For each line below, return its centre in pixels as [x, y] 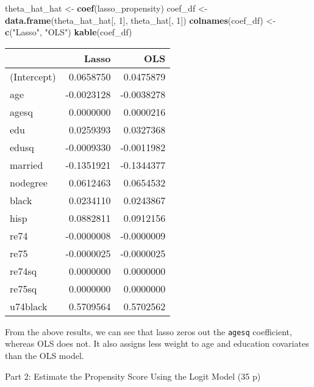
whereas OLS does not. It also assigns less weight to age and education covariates [157, 343]
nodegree [29, 182]
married [27, 165]
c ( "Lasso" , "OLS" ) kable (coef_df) [69, 32]
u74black [29, 306]
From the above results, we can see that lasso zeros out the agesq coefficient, [148, 331]
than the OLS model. [45, 356]
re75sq [23, 288]
